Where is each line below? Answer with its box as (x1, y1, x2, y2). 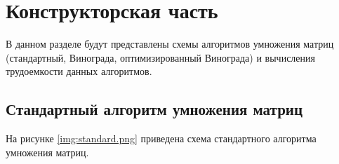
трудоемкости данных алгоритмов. (6, 64, 152, 78)
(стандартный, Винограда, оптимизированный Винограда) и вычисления (6, 50, 315, 64)
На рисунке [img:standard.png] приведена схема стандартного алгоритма (6, 131, 317, 146)
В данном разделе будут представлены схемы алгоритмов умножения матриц (6, 36, 334, 51)
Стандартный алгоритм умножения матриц (6, 98, 303, 120)
